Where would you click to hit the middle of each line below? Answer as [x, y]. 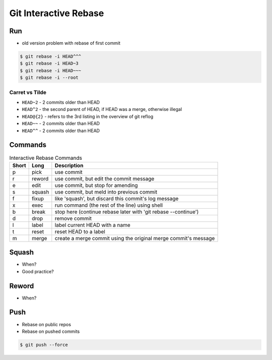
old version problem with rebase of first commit [71, 43]
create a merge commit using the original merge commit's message [135, 238]
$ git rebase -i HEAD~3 [49, 64]
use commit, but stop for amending [96, 185]
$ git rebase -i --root [49, 78]
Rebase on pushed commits [51, 331]
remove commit [73, 218]
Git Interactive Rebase [57, 13]
